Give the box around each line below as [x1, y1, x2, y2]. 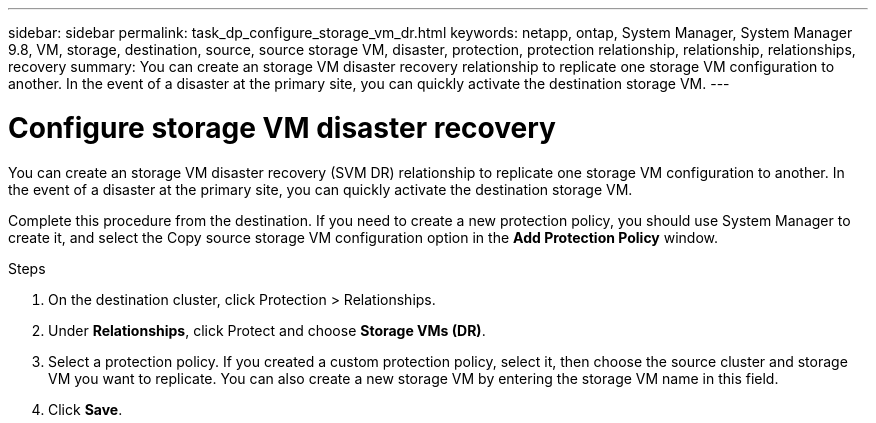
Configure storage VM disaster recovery [8, 110, 556, 145]
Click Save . [48, 400, 123, 418]
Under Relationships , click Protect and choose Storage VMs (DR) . [48, 321, 486, 339]
